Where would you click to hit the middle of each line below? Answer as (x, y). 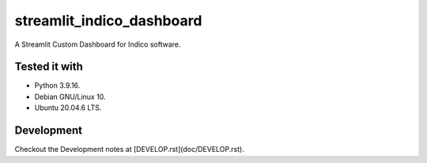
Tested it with (49, 67)
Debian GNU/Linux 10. (70, 97)
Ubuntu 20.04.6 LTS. (68, 108)
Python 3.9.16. (57, 85)
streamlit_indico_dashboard (108, 21)
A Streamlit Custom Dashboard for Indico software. (98, 44)
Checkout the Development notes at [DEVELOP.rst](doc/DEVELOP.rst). (129, 150)
